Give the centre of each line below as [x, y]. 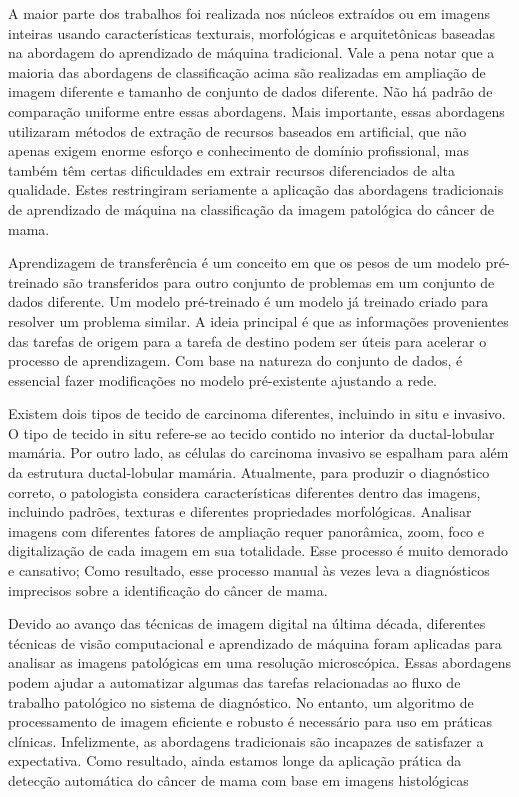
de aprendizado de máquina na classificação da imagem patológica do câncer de [251, 208]
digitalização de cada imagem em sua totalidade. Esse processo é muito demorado [258, 550]
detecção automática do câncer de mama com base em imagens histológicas [238, 779]
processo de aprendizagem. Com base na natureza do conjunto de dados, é [235, 360]
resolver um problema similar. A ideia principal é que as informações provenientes [258, 320]
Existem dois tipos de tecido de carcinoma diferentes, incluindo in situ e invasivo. [257, 413]
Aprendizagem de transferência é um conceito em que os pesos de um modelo [244, 262]
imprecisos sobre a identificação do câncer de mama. [168, 589]
